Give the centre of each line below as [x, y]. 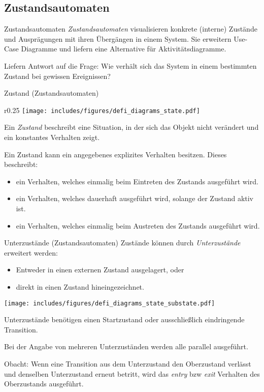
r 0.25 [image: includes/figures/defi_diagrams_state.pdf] [102, 110]
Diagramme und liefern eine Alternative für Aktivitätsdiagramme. [124, 49]
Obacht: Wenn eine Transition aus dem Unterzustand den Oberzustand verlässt [128, 363]
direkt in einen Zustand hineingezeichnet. [80, 286]
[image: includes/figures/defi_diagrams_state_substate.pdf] [110, 303]
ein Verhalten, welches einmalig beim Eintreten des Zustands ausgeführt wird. [137, 181]
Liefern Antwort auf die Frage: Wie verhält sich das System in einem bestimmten [130, 65]
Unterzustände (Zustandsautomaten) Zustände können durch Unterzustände [122, 243]
